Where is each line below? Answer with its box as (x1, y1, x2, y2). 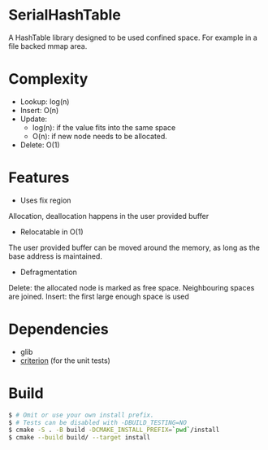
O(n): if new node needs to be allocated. (32, 131, 168, 141)
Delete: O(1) (19, 140, 60, 150)
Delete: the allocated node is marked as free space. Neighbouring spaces (8, 282, 255, 292)
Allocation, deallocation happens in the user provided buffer (8, 211, 210, 221)
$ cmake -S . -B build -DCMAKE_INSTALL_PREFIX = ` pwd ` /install (8, 426, 220, 435)
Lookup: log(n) (19, 96, 70, 107)
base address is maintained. (8, 251, 103, 261)
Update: (19, 114, 47, 124)
